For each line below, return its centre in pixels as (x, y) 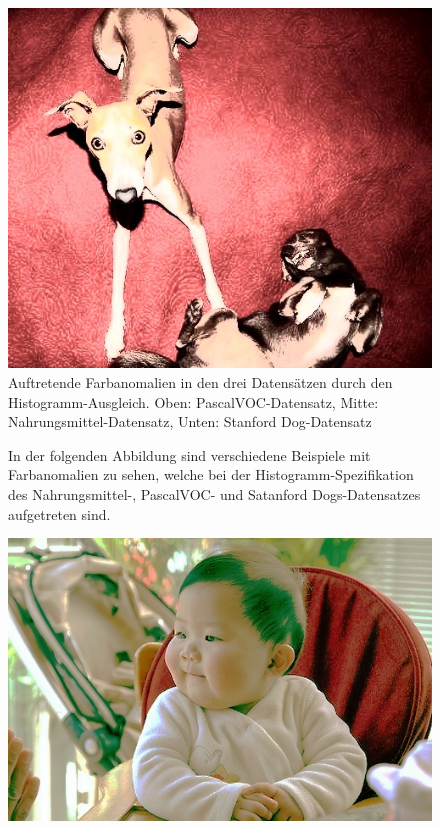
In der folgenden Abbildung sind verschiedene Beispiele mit (189, 454)
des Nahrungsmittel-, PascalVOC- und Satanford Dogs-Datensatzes (214, 493)
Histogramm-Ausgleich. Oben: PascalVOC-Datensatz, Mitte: (193, 401)
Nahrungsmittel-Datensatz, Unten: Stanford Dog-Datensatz (190, 421)
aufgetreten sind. (59, 513)
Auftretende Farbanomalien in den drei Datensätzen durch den (200, 381)
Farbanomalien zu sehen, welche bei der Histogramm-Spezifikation (211, 474)
